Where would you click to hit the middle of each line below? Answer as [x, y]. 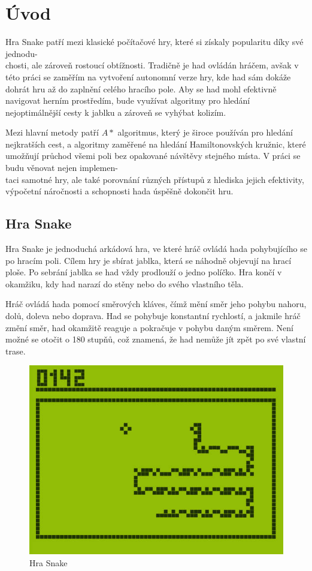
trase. [16, 351]
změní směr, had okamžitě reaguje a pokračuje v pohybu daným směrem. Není [149, 327]
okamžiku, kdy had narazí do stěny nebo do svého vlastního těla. [125, 283]
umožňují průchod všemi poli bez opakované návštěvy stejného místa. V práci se [153, 156]
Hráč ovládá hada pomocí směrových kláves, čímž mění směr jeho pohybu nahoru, [156, 304]
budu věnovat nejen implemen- [62, 168]
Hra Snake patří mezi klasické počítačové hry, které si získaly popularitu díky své [155, 42]
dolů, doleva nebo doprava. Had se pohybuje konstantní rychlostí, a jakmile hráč [153, 316]
